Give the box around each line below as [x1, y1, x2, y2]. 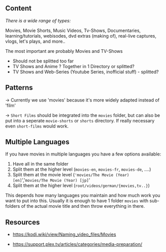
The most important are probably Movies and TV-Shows [5, 48, 123, 54]
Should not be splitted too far [12, 58, 74, 64]
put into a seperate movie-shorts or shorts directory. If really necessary [5, 117, 155, 123]
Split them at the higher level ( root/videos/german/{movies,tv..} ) [12, 182, 150, 188]
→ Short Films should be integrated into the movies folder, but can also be [5, 112, 160, 118]
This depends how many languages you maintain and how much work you [5, 193, 161, 199]
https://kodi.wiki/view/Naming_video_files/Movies [12, 231, 116, 238]
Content [5, 4, 32, 13]
